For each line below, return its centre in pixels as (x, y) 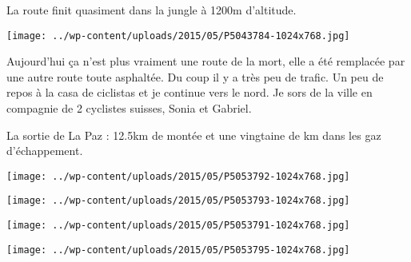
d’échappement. (45, 151)
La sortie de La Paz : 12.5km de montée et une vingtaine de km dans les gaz (194, 135)
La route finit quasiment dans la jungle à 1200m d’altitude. (152, 10)
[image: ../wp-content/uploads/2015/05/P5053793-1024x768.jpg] (178, 201)
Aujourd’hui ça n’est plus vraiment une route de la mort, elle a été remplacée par (206, 61)
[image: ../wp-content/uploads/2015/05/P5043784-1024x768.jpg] (178, 36)
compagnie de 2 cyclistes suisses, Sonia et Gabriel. (129, 108)
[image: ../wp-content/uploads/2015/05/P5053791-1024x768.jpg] (178, 226)
